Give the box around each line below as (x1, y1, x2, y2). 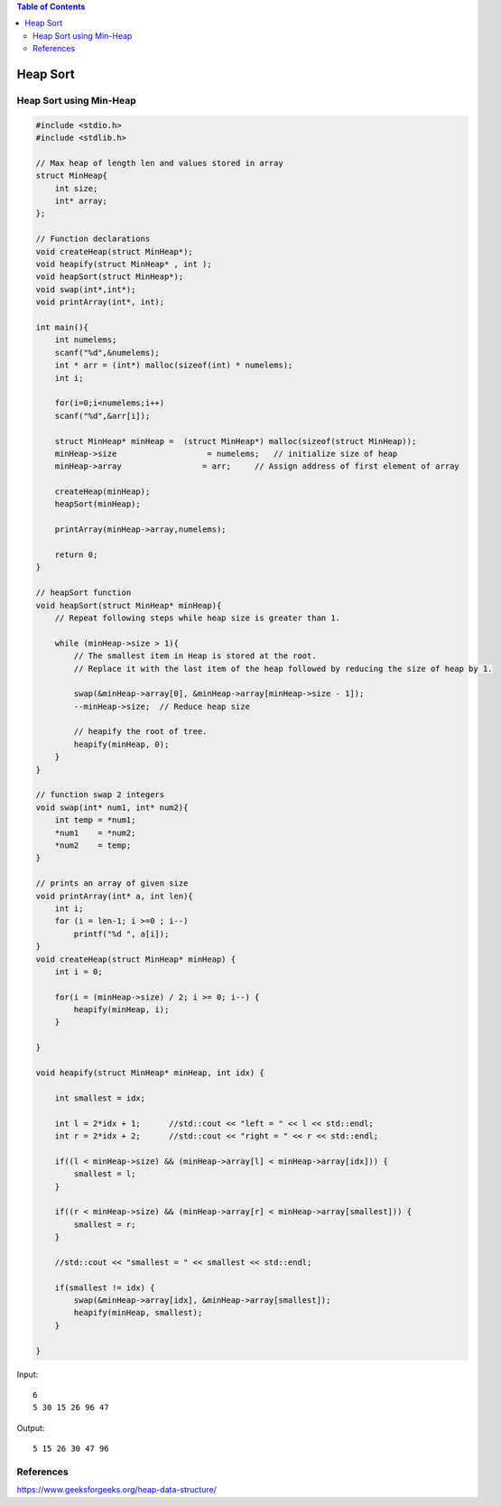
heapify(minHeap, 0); (73, 739, 170, 749)
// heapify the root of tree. (73, 727, 208, 737)
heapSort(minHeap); (54, 499, 142, 509)
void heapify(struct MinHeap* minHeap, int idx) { (35, 1068, 265, 1078)
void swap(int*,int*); (35, 284, 136, 294)
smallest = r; (73, 1219, 136, 1230)
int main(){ (35, 321, 89, 332)
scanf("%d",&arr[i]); (54, 411, 151, 421)
